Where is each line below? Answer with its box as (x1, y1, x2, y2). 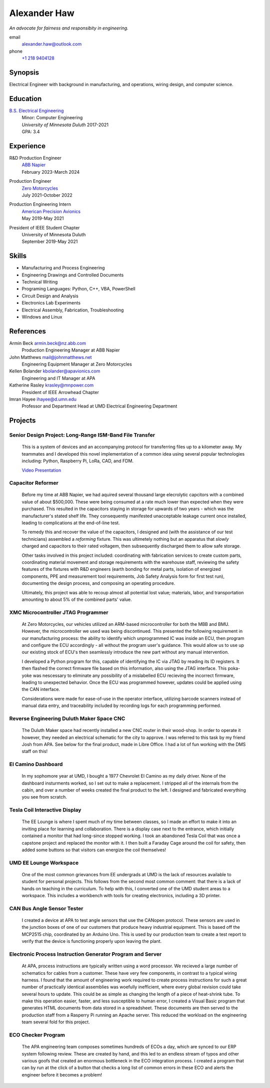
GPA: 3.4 (21, 129, 40, 135)
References (9, 327, 46, 335)
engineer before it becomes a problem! (21, 1071, 102, 1077)
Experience (9, 142, 46, 150)
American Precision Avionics (21, 208, 81, 214)
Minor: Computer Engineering (21, 115, 83, 121)
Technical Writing (21, 278, 58, 285)
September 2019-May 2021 (21, 238, 78, 245)
